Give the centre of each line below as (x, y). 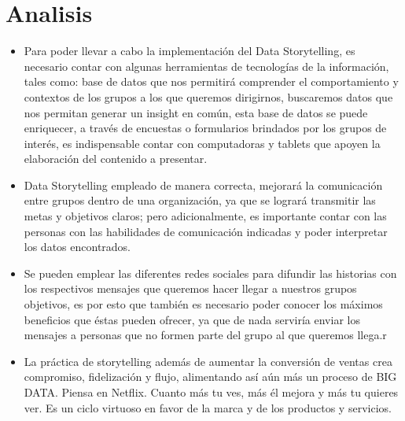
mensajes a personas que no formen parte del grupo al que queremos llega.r (205, 335)
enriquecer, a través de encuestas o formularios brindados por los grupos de (205, 128)
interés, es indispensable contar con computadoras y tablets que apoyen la (202, 143)
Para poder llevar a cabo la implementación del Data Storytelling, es (190, 51)
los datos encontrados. (77, 247)
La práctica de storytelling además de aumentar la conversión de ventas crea (208, 361)
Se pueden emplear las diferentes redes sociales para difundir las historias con (210, 273)
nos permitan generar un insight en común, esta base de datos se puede (196, 112)
